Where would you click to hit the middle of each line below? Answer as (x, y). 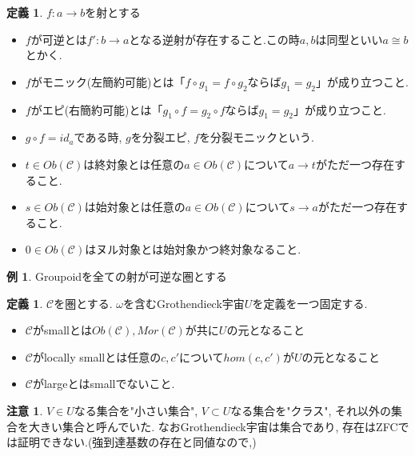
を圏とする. (83, 303)
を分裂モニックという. (257, 137)
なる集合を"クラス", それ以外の (311, 410)
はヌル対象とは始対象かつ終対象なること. (193, 249)
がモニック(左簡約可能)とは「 (108, 81)
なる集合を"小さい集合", (136, 410)
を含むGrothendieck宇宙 (184, 303)
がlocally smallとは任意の (97, 356)
